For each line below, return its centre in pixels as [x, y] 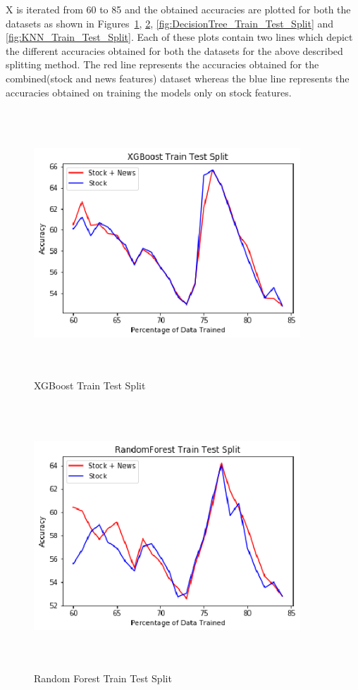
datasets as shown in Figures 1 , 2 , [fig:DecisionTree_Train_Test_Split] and [170, 23]
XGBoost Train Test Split [90, 385]
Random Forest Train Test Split [103, 678]
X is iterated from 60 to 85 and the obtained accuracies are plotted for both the [178, 9]
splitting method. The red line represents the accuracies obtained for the [162, 64]
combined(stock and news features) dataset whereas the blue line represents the [178, 78]
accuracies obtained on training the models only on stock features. [149, 92]
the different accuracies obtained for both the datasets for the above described [174, 50]
